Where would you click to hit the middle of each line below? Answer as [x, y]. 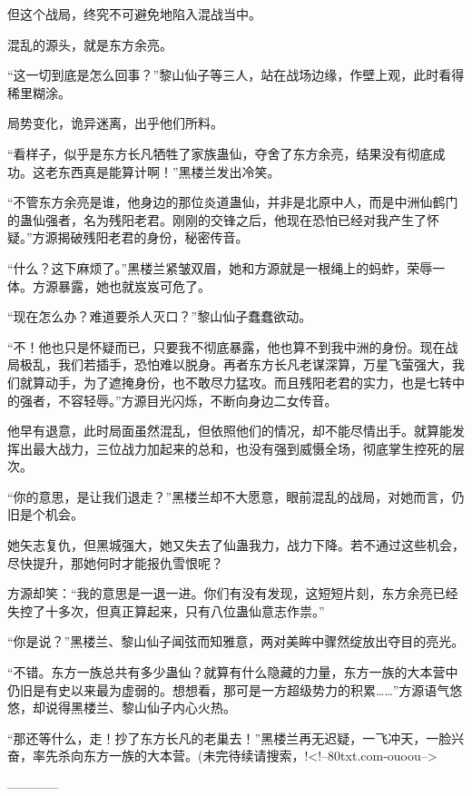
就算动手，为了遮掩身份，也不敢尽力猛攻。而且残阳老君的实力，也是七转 [236, 382]
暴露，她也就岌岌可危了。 [134, 285]
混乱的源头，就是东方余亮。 [90, 44]
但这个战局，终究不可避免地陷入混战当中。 [134, 14]
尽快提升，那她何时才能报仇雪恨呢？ [115, 562]
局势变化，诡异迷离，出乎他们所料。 [115, 123]
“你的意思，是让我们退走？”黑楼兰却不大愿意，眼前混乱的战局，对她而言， [230, 496]
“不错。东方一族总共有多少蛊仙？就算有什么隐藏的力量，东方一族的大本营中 [233, 672]
